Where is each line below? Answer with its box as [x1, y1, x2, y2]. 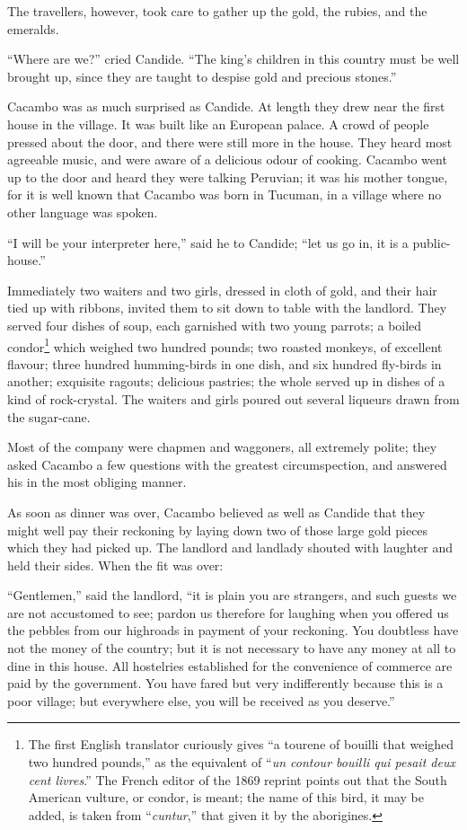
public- [412, 233, 451, 252]
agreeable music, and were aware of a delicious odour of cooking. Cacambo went [7, 150, 447, 169]
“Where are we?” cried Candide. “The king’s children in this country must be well [7, 49, 460, 68]
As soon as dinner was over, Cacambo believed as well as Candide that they [7, 502, 426, 521]
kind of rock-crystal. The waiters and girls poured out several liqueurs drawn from [7, 389, 460, 408]
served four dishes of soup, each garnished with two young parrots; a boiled [7, 315, 422, 334]
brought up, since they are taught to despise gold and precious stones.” [7, 66, 397, 85]
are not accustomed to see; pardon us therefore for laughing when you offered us [7, 603, 449, 622]
